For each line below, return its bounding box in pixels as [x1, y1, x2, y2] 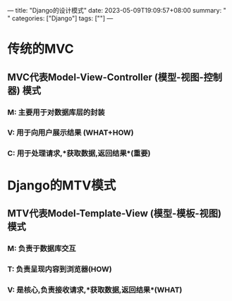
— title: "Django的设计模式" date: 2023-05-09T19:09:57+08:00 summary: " [7, 6, 227, 14]
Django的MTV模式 [7, 177, 116, 193]
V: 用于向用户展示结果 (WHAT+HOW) [7, 128, 134, 137]
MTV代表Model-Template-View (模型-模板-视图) [7, 207, 222, 219]
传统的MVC [7, 41, 74, 57]
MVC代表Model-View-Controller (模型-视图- [7, 71, 204, 83]
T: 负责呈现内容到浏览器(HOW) [7, 264, 112, 274]
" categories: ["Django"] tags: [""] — [7, 14, 114, 23]
